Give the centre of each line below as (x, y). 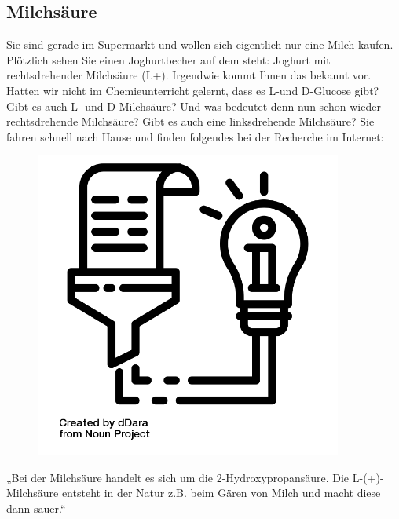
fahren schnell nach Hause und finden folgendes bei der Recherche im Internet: (195, 136)
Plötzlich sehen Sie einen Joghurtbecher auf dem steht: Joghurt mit (168, 59)
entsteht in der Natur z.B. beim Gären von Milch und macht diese (221, 493)
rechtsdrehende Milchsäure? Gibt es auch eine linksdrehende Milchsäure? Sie (190, 121)
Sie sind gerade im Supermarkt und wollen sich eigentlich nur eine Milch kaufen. (200, 44)
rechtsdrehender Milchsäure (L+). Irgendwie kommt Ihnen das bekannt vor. (189, 75)
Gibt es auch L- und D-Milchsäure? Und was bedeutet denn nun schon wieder (194, 106)
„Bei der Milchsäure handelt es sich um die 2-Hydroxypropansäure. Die (178, 477)
